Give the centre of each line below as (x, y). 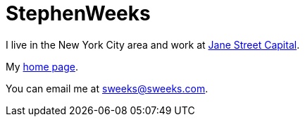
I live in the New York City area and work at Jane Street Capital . (153, 44)
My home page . (42, 66)
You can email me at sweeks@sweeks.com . (107, 88)
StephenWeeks (78, 13)
